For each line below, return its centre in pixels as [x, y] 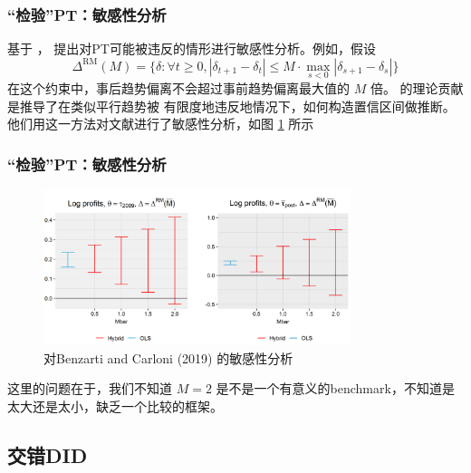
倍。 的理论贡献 [417, 88]
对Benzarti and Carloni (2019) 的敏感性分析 [168, 357]
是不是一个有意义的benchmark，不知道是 [335, 388]
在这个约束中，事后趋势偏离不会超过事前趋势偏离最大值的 [178, 88]
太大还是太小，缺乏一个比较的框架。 [115, 405]
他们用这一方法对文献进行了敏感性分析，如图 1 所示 [161, 124]
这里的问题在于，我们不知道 [90, 388]
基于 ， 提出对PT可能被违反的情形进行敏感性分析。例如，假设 [192, 48]
